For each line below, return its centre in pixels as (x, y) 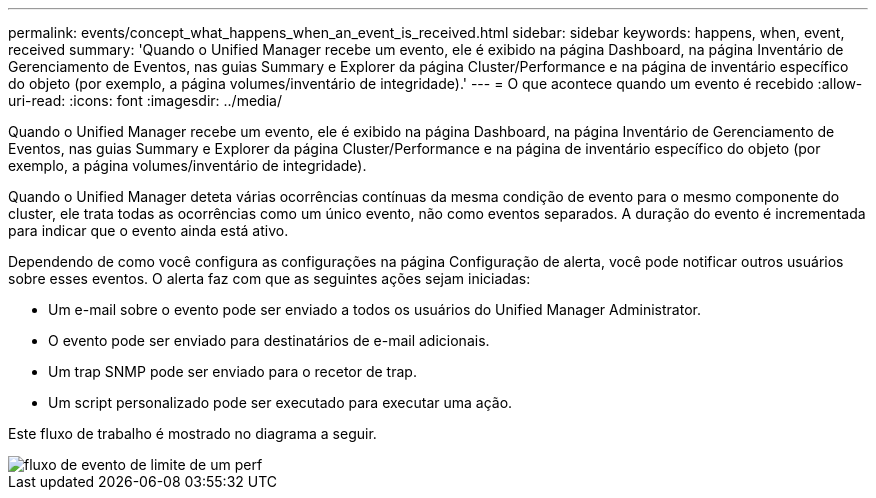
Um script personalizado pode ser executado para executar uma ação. (280, 402)
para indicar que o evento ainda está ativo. (148, 230)
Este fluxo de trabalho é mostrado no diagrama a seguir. (192, 433)
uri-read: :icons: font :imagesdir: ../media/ (145, 100)
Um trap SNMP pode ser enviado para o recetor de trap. (232, 371)
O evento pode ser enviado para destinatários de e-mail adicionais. (269, 340)
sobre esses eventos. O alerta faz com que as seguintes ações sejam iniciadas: (269, 278)
